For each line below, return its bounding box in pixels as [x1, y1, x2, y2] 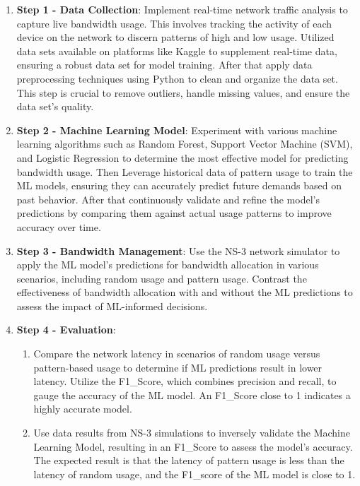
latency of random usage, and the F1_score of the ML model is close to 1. [33, 466, 356, 481]
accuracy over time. [16, 219, 101, 234]
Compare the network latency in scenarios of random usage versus [33, 346, 320, 361]
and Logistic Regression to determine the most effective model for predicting [16, 150, 349, 165]
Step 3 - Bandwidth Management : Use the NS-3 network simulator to [16, 243, 340, 258]
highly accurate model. [33, 401, 132, 416]
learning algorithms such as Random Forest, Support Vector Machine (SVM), [16, 136, 353, 151]
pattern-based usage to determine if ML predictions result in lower [33, 360, 323, 374]
